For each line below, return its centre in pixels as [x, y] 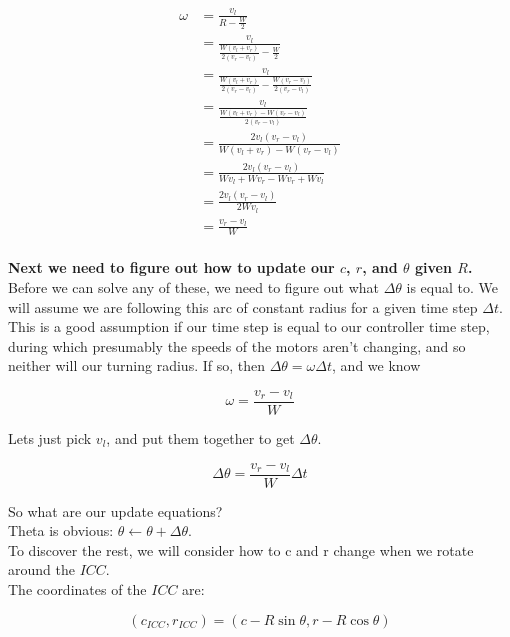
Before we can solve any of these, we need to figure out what [193, 286]
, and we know [376, 365]
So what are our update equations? [115, 510]
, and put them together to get [200, 438]
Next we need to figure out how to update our [171, 267]
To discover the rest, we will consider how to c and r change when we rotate [241, 549]
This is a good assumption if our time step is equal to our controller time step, [249, 326]
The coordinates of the [77, 589]
